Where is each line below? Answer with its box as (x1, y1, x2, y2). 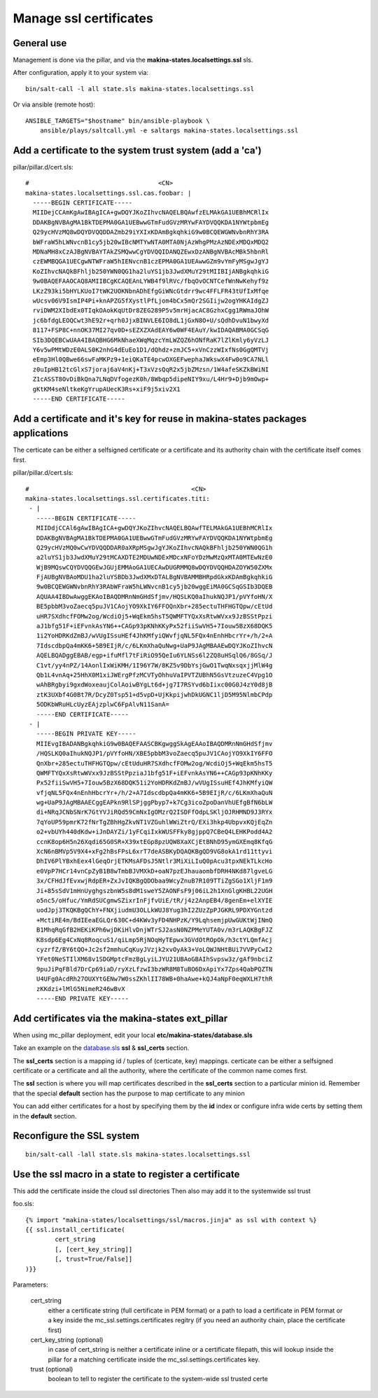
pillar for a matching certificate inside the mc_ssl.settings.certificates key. (48, 1355, 260, 1364)
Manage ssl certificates (13, 11, 153, 26)
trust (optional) (30, 1365, 73, 1373)
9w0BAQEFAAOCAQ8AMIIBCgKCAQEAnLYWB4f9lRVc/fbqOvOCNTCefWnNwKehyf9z (32, 277, 269, 285)
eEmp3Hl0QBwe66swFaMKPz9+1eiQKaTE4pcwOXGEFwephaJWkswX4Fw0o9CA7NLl (32, 356, 269, 364)
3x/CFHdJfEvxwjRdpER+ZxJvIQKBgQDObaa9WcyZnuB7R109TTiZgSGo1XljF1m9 (36, 877, 273, 885)
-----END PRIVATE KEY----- (36, 995, 129, 1002)
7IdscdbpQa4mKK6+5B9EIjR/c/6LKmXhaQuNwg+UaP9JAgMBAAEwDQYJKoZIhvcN (36, 642, 273, 649)
